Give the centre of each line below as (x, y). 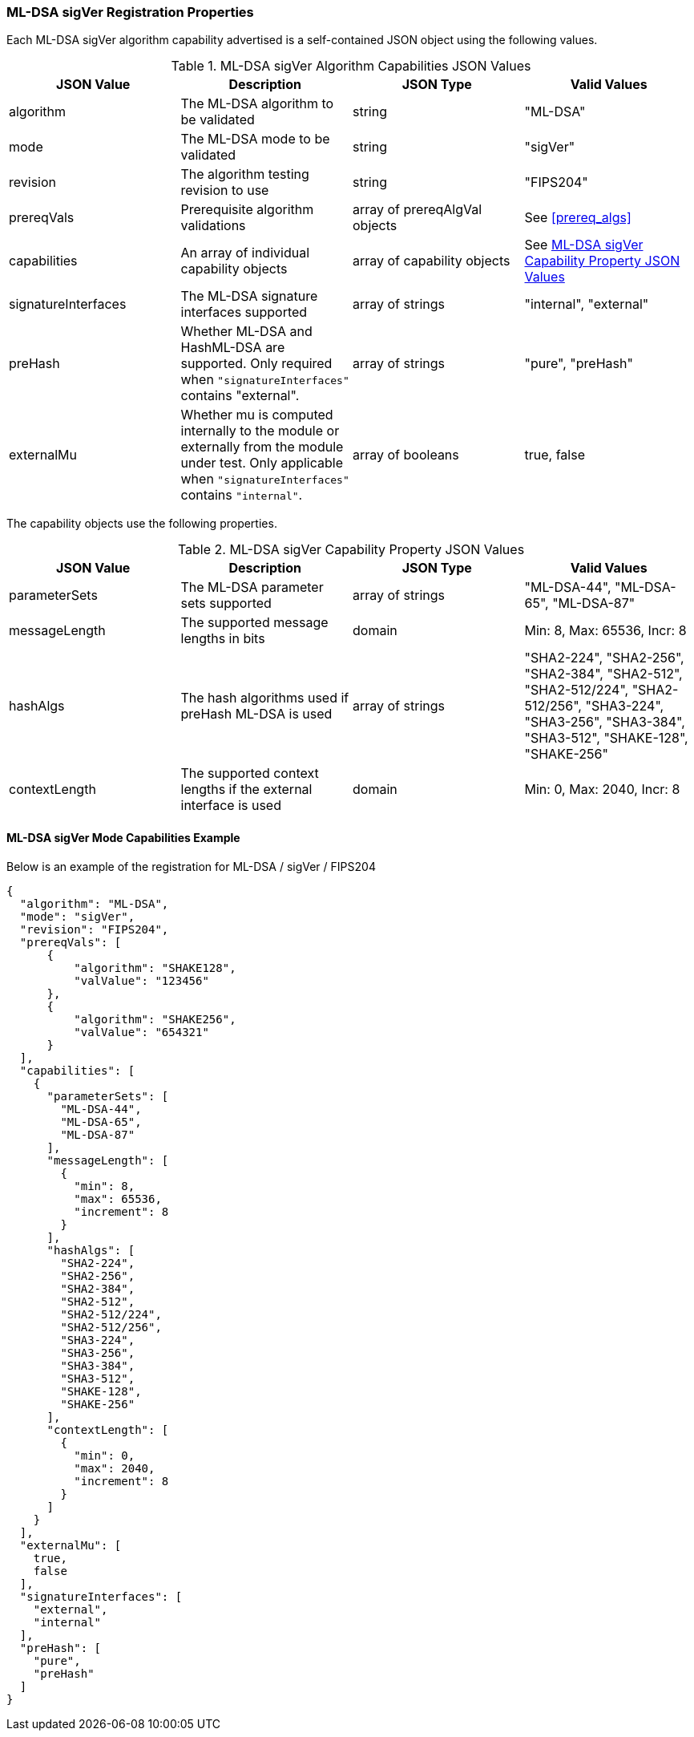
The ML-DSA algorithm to (257, 104)
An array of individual (245, 253)
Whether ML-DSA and (246, 332)
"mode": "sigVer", (77, 916)
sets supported (226, 603)
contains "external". (240, 396)
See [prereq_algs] (578, 218)
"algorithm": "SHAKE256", (155, 1019)
